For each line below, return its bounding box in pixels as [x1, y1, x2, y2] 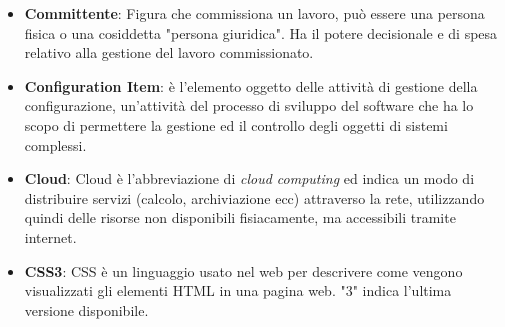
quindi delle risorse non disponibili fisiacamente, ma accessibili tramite [24, 207, 456, 228]
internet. [24, 226, 77, 247]
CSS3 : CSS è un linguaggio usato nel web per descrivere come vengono [24, 260, 463, 281]
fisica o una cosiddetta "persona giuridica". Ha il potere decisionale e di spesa [24, 22, 498, 43]
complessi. [24, 134, 87, 155]
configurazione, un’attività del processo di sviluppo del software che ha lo [24, 95, 474, 116]
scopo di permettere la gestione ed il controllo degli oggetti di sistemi [24, 114, 448, 135]
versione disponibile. [24, 299, 149, 320]
